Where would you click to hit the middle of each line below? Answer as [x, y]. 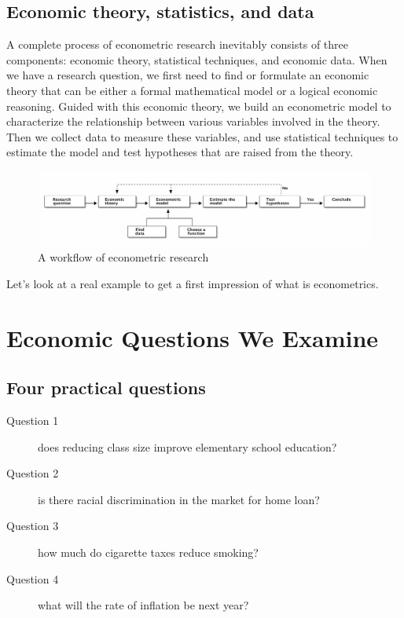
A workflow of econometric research [123, 257]
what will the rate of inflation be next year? [143, 605]
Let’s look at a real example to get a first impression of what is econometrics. [193, 283]
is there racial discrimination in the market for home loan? [179, 499]
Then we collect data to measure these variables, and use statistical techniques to [202, 136]
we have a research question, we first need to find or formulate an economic [188, 75]
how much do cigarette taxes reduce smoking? [148, 552]
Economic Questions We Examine [193, 337]
